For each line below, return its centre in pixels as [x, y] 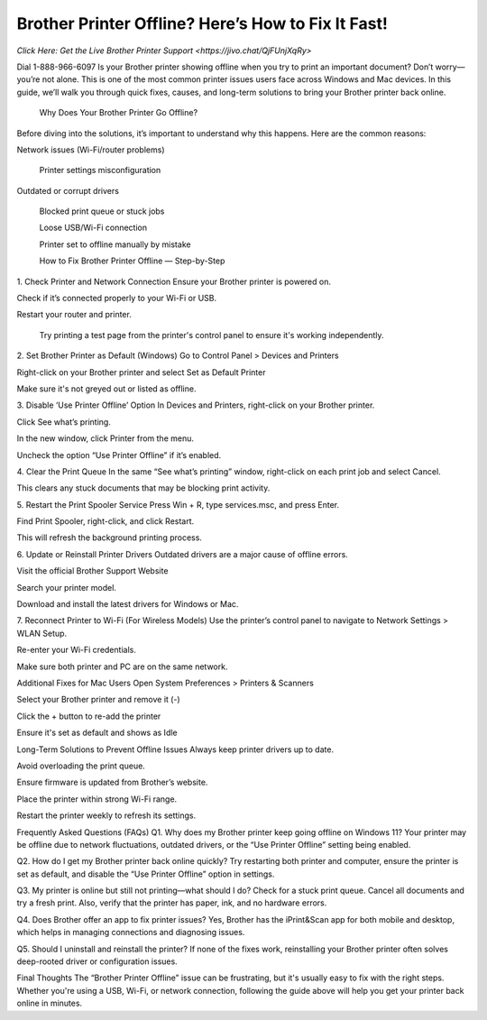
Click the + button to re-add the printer [89, 716]
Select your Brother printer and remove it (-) [98, 700]
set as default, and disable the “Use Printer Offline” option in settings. [146, 874]
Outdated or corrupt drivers [68, 190]
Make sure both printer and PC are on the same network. [122, 666]
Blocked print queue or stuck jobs [102, 211]
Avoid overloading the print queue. [81, 766]
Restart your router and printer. [74, 315]
